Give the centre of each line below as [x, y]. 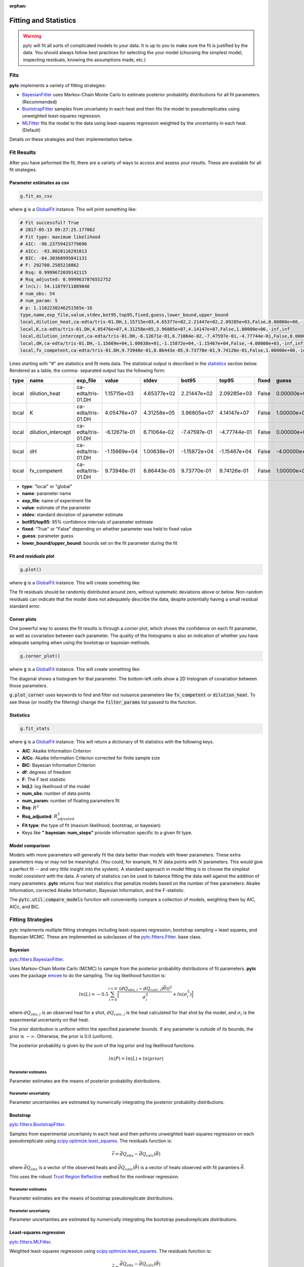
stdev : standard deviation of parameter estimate [73, 515]
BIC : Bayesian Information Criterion [59, 765]
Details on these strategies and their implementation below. [71, 139]
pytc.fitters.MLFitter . [31, 1242]
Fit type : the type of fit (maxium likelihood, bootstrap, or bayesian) [91, 826]
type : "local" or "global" [47, 486]
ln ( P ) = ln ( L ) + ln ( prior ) [136, 1059]
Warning [32, 36]
